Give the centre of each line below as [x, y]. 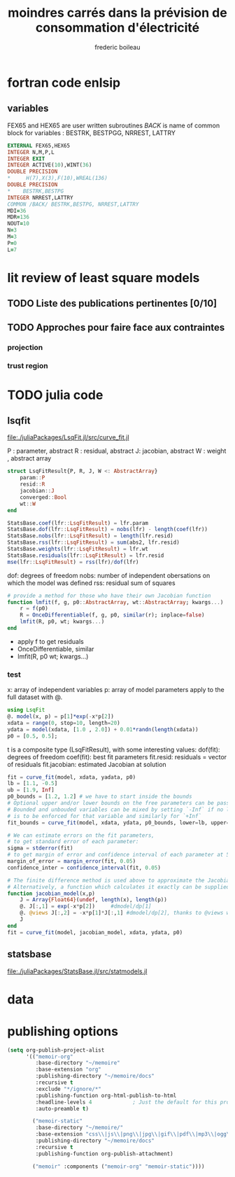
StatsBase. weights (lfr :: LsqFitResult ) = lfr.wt [78, 549]
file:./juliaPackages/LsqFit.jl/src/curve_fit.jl [68, 437]
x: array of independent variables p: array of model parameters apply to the [116, 690]
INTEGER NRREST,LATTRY [40, 197]
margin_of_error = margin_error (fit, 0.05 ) [72, 861]
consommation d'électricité [117, 28]
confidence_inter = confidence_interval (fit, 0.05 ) [84, 868]
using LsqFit [26, 710]
